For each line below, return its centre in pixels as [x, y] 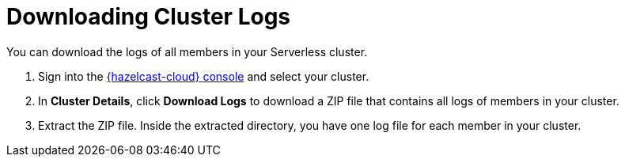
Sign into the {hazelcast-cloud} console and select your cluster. [204, 76]
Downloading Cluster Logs [149, 17]
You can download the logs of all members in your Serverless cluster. [187, 51]
